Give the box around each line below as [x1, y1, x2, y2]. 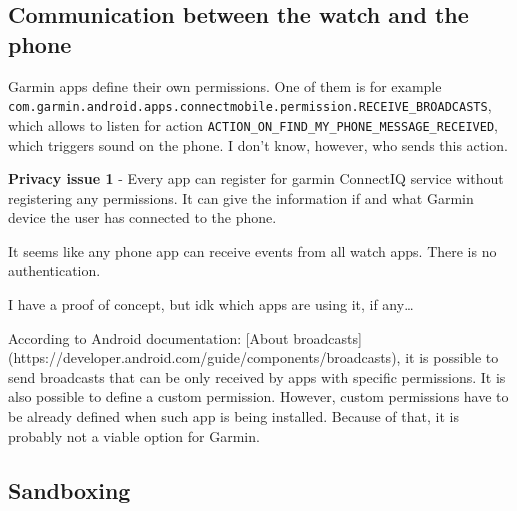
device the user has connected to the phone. [8, 207, 277, 228]
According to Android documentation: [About [8, 327, 289, 348]
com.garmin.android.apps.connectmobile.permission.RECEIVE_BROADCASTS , [8, 95, 492, 116]
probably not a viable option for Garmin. [8, 425, 260, 446]
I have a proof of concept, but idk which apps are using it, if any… [8, 294, 414, 315]
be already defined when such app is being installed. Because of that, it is [8, 406, 459, 427]
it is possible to [405, 347, 499, 368]
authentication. [8, 260, 101, 281]
